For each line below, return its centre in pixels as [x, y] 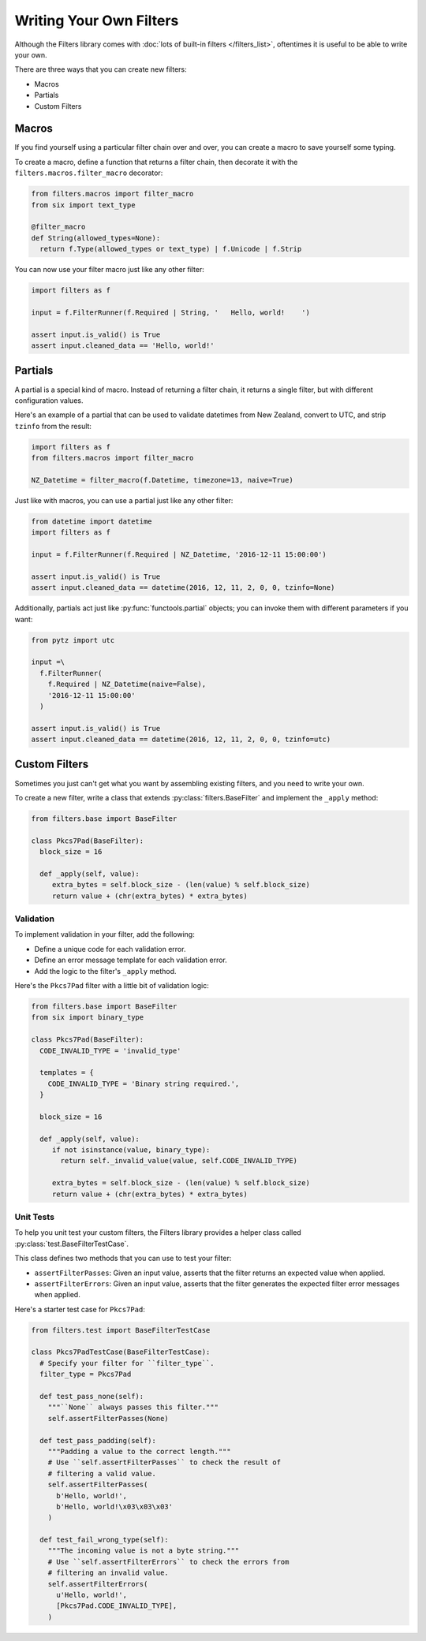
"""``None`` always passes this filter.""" [133, 1407]
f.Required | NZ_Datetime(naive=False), [127, 684]
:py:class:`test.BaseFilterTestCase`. [72, 1244]
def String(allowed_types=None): [96, 238]
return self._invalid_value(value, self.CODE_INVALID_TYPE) [179, 1161]
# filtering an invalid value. [108, 1573]
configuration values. [49, 400]
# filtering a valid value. [102, 1473]
